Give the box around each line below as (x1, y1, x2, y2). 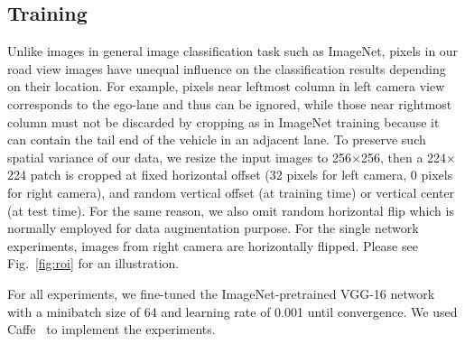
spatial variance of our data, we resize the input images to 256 (7, 147, 352, 166)
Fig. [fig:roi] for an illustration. (7, 254, 180, 273)
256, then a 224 (360, 147, 447, 166)
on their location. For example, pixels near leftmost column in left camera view (7, 77, 445, 96)
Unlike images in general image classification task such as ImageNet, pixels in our (7, 42, 459, 60)
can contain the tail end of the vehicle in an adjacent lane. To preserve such (7, 130, 426, 149)
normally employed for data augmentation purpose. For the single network (7, 218, 419, 237)
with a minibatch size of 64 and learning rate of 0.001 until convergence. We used (7, 302, 458, 321)
